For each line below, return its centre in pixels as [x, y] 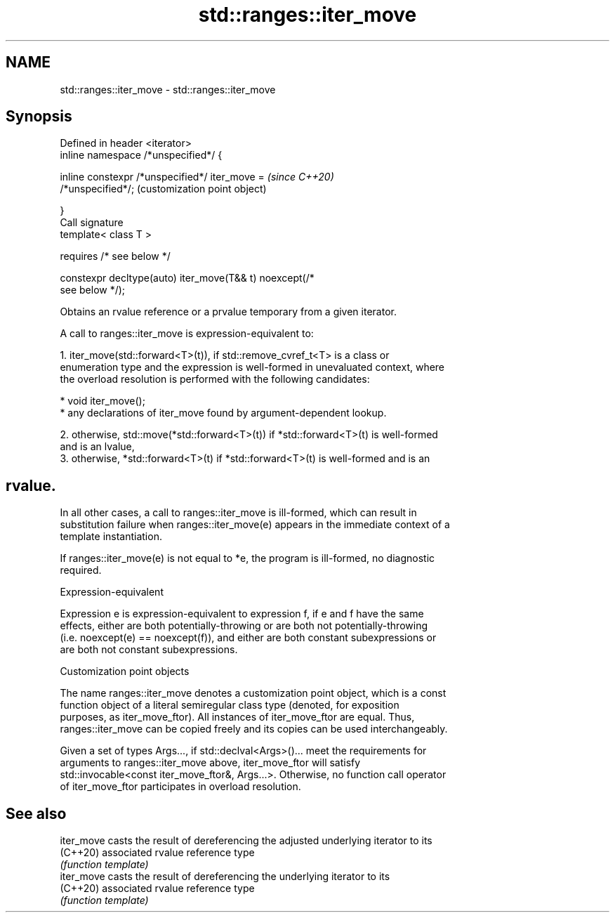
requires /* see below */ [115, 256]
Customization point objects [125, 671]
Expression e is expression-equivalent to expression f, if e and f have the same [242, 614]
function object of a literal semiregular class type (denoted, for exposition [230, 705]
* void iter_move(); [102, 401]
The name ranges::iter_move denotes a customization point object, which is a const [253, 693]
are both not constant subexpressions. [149, 650]
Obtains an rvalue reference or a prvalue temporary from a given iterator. [228, 312]
